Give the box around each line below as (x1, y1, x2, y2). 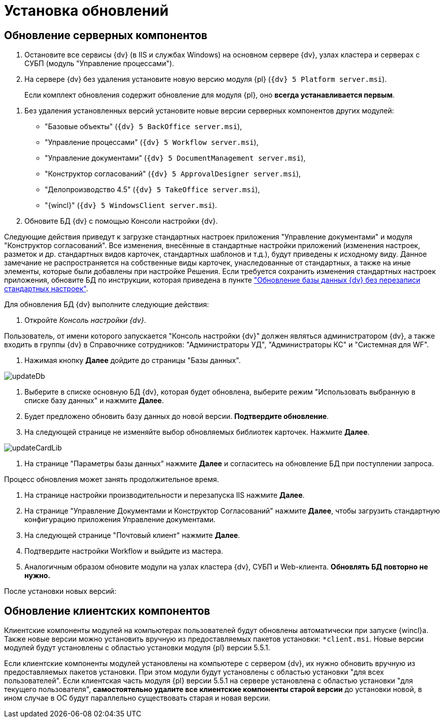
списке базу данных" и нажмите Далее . (24, 396, 164, 405)
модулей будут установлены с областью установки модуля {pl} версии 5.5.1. (4, 643, 270, 652)
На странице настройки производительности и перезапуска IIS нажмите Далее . (24, 491, 305, 500)
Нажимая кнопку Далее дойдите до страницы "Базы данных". (24, 356, 241, 365)
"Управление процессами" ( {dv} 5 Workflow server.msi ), (45, 138, 259, 147)
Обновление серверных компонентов (4, 28, 208, 42)
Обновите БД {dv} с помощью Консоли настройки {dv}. (24, 217, 218, 226)
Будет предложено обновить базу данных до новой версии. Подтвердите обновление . (24, 412, 329, 421)
